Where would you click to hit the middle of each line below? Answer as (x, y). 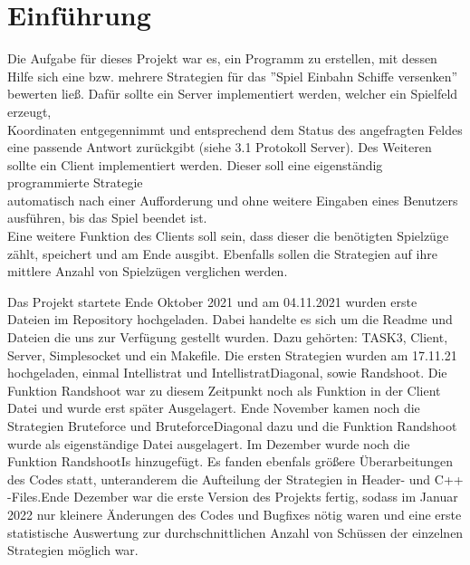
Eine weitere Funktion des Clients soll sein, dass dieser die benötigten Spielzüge (228, 236)
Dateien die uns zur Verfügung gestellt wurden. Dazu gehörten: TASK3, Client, (228, 337)
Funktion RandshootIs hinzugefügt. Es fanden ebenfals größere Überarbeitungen (230, 461)
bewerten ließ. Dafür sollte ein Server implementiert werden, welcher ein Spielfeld (233, 94)
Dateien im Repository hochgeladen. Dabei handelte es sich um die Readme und (230, 319)
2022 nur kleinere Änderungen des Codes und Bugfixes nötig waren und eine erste (235, 514)
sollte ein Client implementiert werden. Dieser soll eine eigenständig (195, 164)
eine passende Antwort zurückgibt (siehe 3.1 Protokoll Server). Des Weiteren (220, 147)
